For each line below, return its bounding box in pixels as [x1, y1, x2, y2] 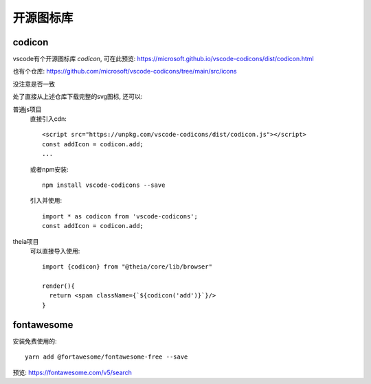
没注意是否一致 [12, 80, 55, 88]
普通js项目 [12, 105, 42, 113]
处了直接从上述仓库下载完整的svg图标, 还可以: [12, 93, 143, 101]
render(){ [42, 282, 75, 290]
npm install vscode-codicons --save [42, 181, 166, 189]
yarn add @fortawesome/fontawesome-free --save [25, 353, 188, 361]
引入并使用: [30, 196, 63, 205]
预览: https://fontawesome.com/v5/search [12, 368, 132, 376]
